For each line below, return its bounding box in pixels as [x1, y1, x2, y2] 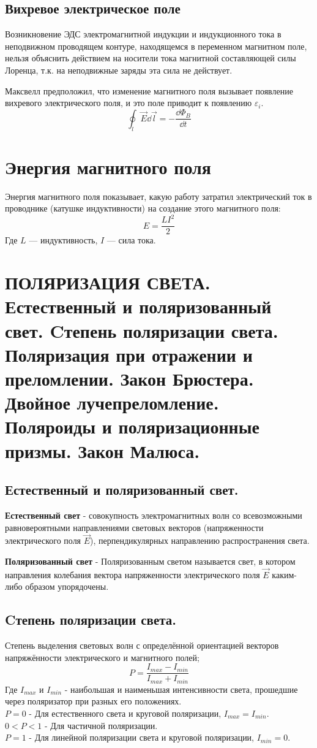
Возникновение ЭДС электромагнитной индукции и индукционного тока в [5, 28, 282, 40]
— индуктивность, [29, 234, 98, 246]
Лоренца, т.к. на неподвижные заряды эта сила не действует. [5, 63, 233, 76]
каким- [272, 568, 297, 581]
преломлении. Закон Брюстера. [5, 365, 254, 391]
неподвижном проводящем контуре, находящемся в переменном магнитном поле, [5, 39, 307, 52]
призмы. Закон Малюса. [5, 438, 200, 463]
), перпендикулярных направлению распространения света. [90, 534, 310, 547]
